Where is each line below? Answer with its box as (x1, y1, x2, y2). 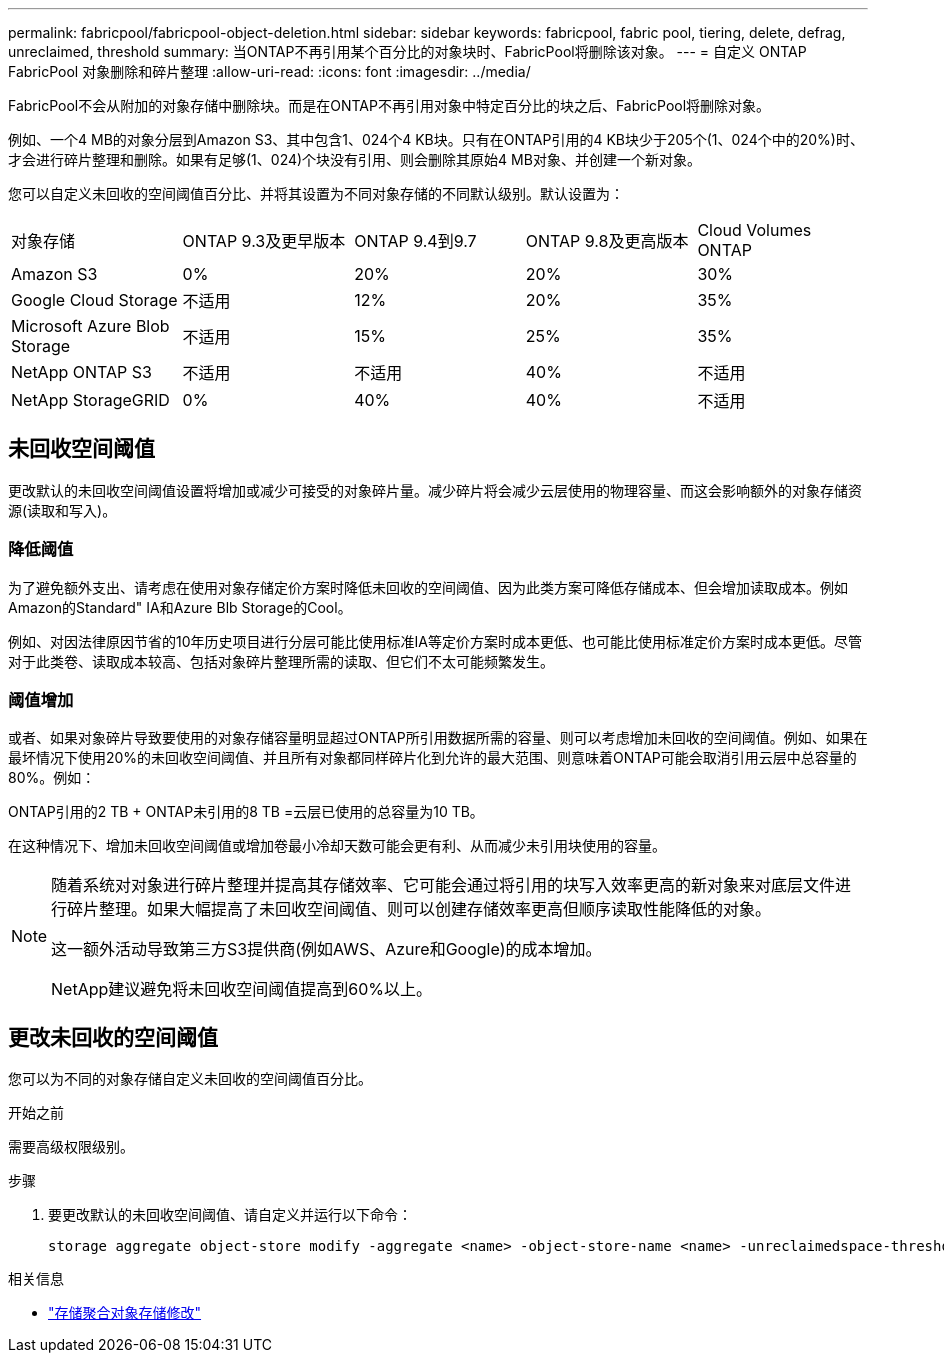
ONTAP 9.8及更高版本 (525, 231, 689, 251)
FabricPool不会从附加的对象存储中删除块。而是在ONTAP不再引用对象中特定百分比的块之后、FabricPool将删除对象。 (8, 97, 771, 114)
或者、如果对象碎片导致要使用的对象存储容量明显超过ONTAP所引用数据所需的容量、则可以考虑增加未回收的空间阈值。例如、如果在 (8, 729, 868, 747)
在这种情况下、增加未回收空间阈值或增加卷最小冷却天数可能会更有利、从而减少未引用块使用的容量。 (8, 837, 666, 855)
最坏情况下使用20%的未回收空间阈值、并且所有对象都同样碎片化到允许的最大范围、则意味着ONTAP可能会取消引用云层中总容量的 (8, 749, 857, 767)
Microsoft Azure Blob (11, 316, 170, 336)
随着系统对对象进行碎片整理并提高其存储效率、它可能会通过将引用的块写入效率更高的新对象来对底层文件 (51, 875, 836, 896)
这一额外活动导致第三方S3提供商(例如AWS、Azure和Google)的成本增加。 (51, 939, 602, 960)
